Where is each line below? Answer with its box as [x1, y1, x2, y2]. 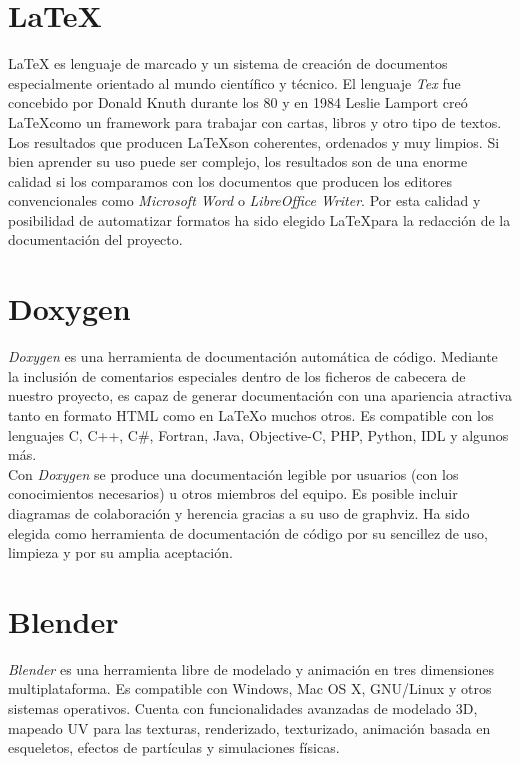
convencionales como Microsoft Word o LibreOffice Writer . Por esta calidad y [8, 190, 481, 211]
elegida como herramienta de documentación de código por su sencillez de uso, [8, 522, 488, 543]
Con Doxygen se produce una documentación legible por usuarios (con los [8, 463, 459, 484]
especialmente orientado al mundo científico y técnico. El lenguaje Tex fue [8, 72, 461, 93]
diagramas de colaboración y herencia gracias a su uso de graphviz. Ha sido [8, 502, 470, 523]
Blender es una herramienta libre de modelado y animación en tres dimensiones [8, 658, 494, 679]
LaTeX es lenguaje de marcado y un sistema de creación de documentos [8, 53, 448, 74]
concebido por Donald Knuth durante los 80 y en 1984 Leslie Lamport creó [8, 92, 468, 113]
